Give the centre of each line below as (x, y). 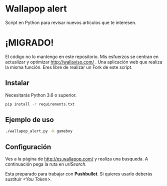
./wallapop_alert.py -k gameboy (39, 131)
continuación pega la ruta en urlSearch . (46, 164)
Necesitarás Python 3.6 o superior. (41, 95)
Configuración (28, 147)
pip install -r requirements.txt (40, 104)
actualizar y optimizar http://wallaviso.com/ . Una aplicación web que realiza (84, 62)
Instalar (17, 83)
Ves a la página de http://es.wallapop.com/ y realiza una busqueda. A (77, 159)
